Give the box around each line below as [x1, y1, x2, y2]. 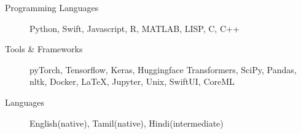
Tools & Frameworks [5, 42, 83, 55]
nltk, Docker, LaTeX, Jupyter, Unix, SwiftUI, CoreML [29, 75, 235, 88]
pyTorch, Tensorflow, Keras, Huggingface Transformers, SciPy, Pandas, [29, 63, 297, 76]
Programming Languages [5, 1, 99, 14]
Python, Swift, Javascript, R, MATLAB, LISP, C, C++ [29, 22, 240, 34]
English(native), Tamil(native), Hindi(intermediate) [29, 116, 224, 129]
